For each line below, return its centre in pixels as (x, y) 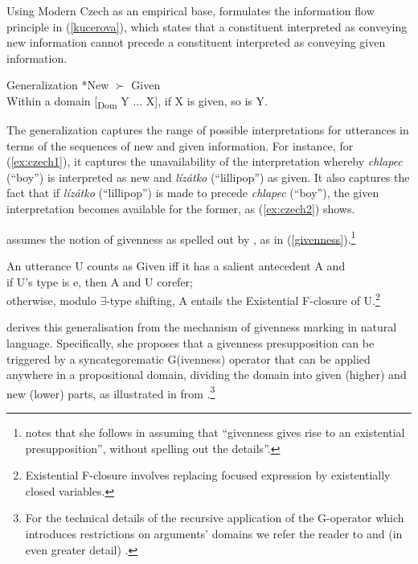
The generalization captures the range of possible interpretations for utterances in (208, 130)
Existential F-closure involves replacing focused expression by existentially (208, 475)
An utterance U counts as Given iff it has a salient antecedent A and (176, 265)
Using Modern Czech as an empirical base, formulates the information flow (191, 10)
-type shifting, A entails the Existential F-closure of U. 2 (243, 299)
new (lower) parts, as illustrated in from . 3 (111, 392)
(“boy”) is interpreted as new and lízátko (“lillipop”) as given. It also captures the (208, 177)
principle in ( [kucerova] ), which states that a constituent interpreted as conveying (207, 26)
